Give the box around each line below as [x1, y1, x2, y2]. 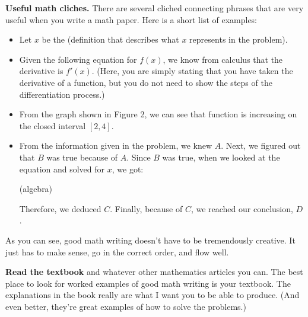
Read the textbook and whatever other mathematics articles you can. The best [5, 265, 303, 278]
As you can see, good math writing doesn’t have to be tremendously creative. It [5, 233, 296, 246]
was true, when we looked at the [162, 151, 280, 163]
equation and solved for [19, 162, 105, 175]
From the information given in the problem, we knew [19, 139, 212, 152]
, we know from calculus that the [163, 53, 283, 65]
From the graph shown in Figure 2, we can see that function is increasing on [19, 108, 297, 120]
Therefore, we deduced [19, 202, 101, 214]
